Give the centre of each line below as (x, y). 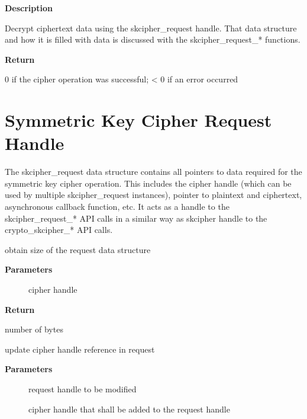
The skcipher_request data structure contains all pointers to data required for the (153, 172)
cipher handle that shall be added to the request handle (129, 409)
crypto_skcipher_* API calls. (59, 230)
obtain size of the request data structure (78, 249)
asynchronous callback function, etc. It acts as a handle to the (117, 207)
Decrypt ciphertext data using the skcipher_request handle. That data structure (151, 28)
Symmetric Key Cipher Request (138, 120)
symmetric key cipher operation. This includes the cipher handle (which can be (148, 183)
